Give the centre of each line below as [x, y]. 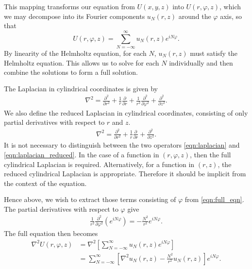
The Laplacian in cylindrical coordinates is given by [81, 88]
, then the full [210, 154]
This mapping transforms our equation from [69, 6]
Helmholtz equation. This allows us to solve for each [82, 62]
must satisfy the [214, 53]
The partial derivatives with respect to [61, 209]
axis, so [231, 16]
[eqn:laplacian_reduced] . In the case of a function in [82, 154]
